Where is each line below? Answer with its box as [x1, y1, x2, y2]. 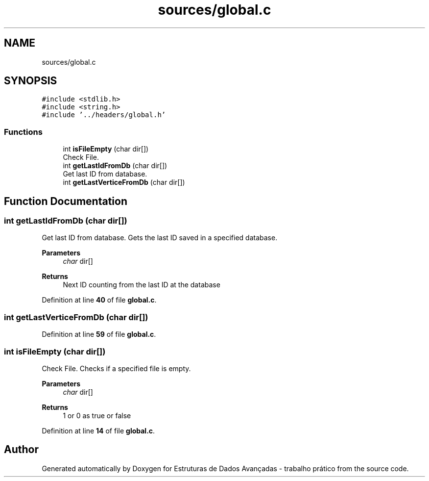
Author [4, 443, 39, 456]
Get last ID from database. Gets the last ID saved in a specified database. [42, 233, 278, 242]
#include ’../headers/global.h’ [42, 111, 166, 119]
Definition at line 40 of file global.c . [42, 296, 157, 304]
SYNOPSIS [4, 75, 57, 87]
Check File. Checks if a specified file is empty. [42, 364, 191, 373]
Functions [4, 127, 43, 137]
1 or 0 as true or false [63, 411, 131, 420]
